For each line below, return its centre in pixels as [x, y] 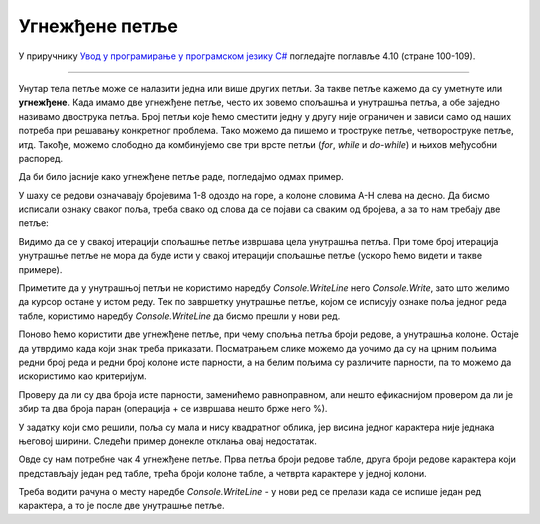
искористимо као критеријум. [82, 376]
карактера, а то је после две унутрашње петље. [121, 506]
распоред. [41, 158]
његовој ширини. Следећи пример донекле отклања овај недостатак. [167, 441]
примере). [40, 269]
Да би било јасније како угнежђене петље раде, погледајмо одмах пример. [181, 177]
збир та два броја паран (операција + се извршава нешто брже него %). [173, 409]
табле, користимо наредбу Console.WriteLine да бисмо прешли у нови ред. [179, 316]
